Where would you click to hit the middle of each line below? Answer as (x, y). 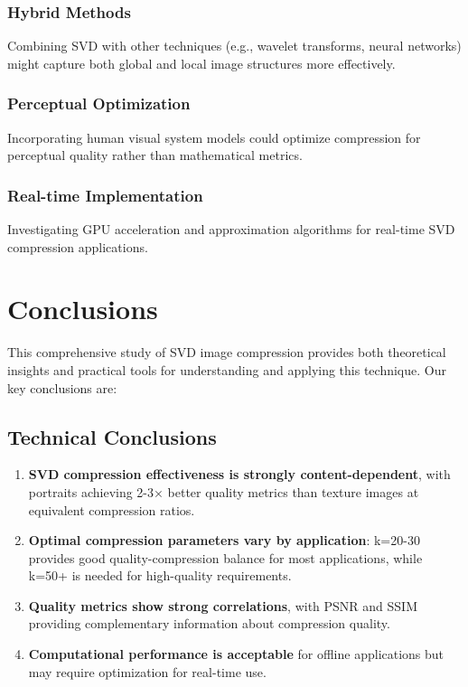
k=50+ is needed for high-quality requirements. (160, 575)
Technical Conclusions (112, 436)
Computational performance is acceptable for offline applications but (236, 654)
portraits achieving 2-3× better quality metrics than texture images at (224, 491)
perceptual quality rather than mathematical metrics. (155, 155)
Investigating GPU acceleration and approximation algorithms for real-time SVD (231, 229)
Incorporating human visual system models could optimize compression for (214, 137)
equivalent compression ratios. (112, 509)
